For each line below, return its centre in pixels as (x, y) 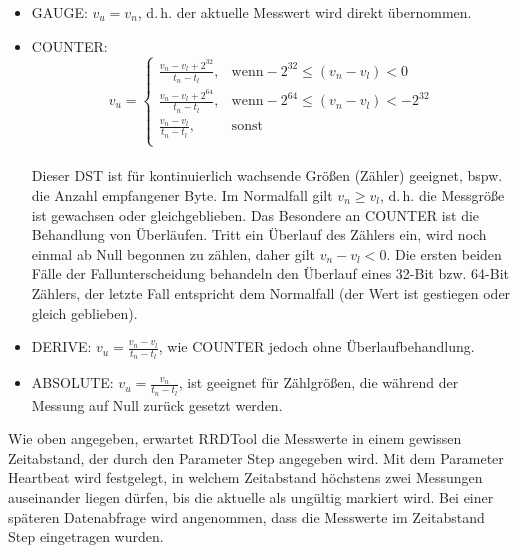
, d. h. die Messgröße (442, 194)
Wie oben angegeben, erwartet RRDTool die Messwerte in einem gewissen (235, 438)
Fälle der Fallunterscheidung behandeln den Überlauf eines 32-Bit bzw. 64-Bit (270, 273)
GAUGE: (59, 12)
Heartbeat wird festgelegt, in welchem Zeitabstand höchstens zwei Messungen (245, 477)
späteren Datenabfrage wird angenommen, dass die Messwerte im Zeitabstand (246, 516)
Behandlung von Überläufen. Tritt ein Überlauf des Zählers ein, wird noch (259, 234)
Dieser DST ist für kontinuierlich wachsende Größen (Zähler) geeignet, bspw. (267, 175)
